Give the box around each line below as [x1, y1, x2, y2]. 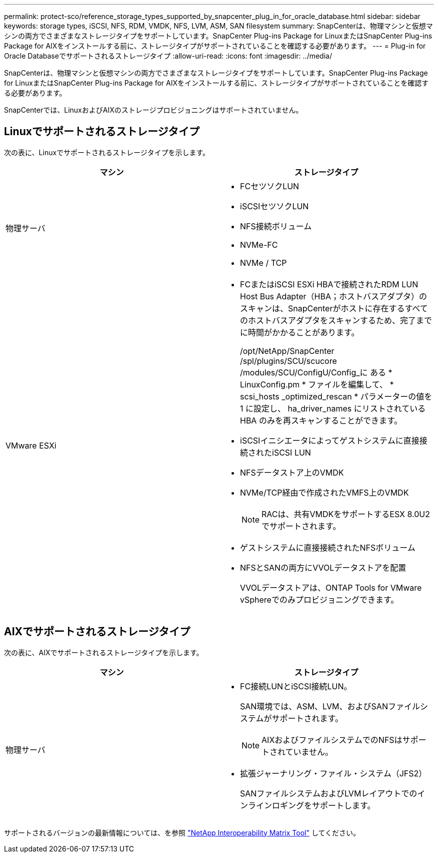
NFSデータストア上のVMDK [240, 467, 344, 478]
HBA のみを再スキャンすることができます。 [240, 415, 402, 425]
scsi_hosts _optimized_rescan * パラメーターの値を [240, 391, 432, 401]
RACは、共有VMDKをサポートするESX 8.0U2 [261, 509, 430, 519]
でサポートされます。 [261, 521, 341, 531]
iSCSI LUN [272, 447, 311, 458]
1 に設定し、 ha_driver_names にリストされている [240, 403, 426, 413]
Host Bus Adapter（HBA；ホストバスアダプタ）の [240, 291, 427, 301]
